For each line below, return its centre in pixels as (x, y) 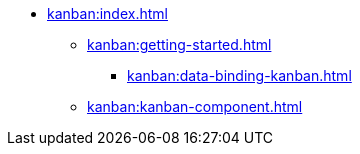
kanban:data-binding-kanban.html (239, 75)
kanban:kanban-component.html (195, 106)
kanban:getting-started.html (179, 44)
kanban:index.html (107, 13)
